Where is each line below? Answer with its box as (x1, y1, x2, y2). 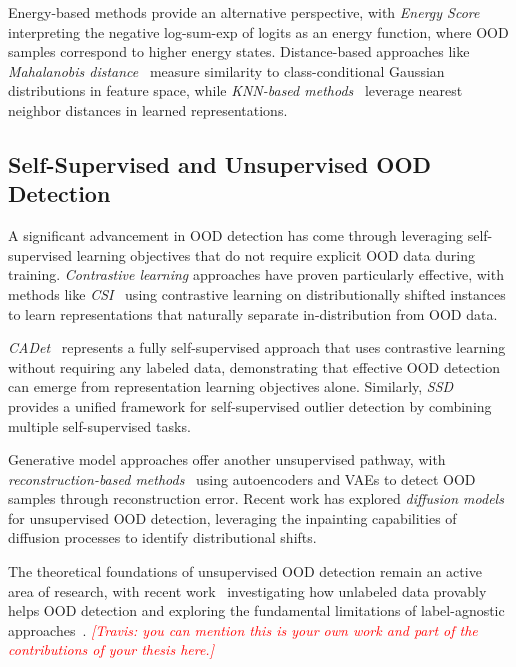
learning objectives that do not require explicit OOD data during (76, 244, 475, 265)
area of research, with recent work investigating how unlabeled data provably (8, 580, 487, 601)
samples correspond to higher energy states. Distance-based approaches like (8, 41, 470, 62)
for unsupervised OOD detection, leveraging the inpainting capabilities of (8, 507, 457, 528)
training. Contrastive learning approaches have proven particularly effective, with (8, 264, 504, 285)
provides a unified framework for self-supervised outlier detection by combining (8, 395, 492, 416)
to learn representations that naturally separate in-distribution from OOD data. (8, 303, 498, 324)
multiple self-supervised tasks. (8, 415, 191, 436)
